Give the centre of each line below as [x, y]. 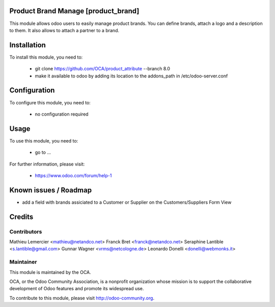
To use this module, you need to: [44, 141]
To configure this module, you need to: [50, 102]
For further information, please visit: [47, 164]
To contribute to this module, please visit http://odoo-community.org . [82, 298]
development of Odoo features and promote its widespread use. [77, 289]
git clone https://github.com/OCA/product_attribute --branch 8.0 [103, 69]
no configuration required [62, 114]
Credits [21, 217]
